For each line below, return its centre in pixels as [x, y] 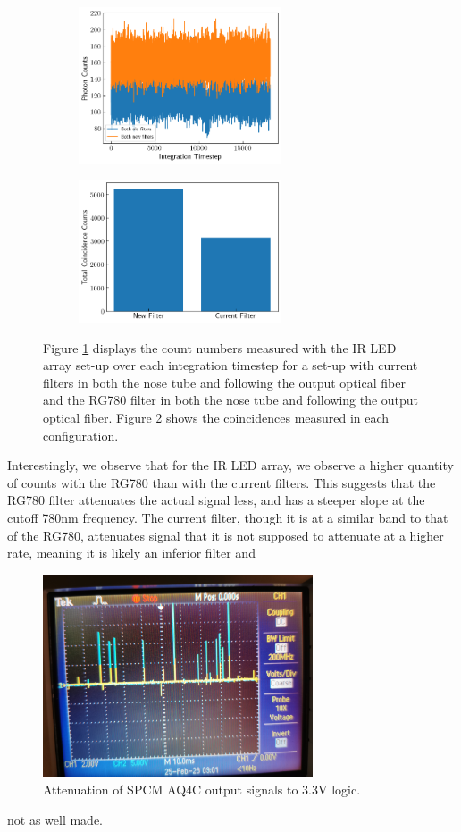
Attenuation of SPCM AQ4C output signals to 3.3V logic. [202, 790]
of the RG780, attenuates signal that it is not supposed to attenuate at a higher [226, 535]
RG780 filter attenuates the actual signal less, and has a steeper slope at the [216, 500]
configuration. [81, 435]
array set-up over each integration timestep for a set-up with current [230, 365]
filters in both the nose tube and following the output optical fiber [224, 382]
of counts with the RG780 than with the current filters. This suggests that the [222, 482]
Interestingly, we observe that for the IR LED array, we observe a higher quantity [230, 465]
